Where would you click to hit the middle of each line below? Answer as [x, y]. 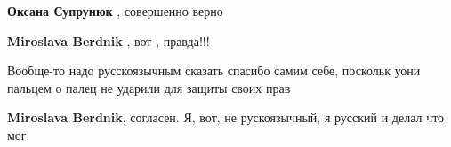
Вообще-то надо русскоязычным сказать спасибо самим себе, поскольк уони [214, 70]
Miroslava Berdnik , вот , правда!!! [109, 40]
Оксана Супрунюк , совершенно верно [115, 11]
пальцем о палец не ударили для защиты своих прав [149, 87]
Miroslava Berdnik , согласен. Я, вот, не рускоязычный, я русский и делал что [226, 117]
